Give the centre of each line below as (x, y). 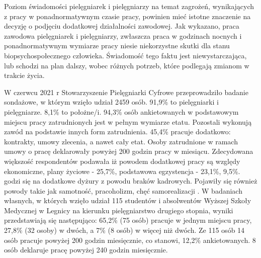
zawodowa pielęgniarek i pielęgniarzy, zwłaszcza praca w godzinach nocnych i (123, 35)
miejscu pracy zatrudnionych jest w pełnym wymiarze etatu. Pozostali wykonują (128, 121)
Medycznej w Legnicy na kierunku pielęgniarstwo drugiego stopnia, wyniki (119, 210)
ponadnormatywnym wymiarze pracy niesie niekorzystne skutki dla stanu (117, 46)
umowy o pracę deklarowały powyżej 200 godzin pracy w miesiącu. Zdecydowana (129, 151)
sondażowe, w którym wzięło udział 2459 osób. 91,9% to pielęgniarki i (111, 102)
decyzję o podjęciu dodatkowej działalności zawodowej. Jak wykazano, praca (122, 26)
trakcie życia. (24, 75)
